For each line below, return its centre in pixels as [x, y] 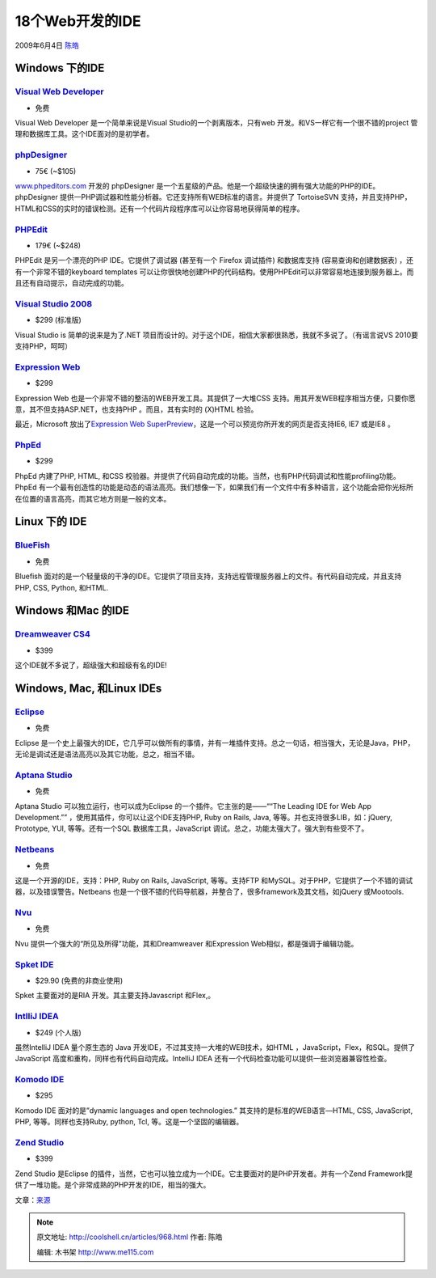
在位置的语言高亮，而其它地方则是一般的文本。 [93, 498]
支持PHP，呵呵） [44, 346]
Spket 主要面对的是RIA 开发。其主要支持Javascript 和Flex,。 [115, 996]
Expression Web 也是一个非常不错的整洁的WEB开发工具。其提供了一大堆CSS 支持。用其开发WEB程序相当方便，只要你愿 [215, 398]
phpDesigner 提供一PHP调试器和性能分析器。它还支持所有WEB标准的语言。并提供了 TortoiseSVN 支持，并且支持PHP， [213, 197]
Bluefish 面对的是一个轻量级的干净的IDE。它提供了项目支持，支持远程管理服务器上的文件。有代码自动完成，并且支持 [208, 576]
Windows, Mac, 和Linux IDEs [88, 688]
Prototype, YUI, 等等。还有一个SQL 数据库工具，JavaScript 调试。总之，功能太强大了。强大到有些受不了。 [192, 828]
